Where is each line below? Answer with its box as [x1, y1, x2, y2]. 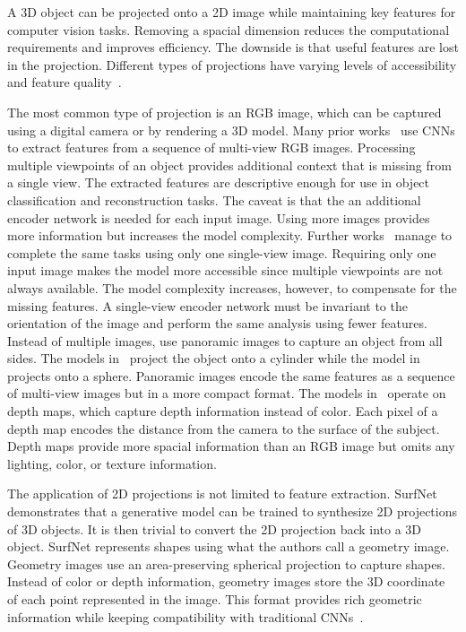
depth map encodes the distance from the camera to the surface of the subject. [7, 419, 440, 437]
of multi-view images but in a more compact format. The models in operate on [7, 384, 446, 403]
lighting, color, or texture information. [7, 454, 217, 472]
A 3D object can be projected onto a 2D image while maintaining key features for [7, 3, 456, 21]
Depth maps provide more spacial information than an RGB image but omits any [7, 437, 455, 455]
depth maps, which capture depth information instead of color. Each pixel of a [7, 402, 438, 420]
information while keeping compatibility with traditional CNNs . [7, 607, 364, 626]
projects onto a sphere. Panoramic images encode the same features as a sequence [7, 366, 455, 385]
